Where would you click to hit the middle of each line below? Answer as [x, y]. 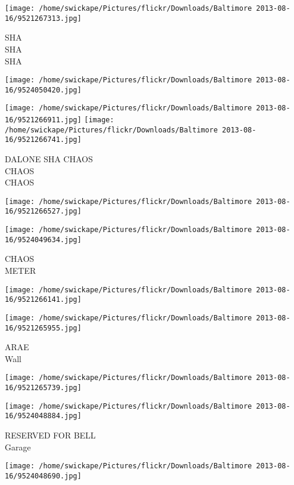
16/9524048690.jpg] [43, 476]
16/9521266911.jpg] [43, 120]
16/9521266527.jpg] [43, 211]
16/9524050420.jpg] [43, 90]
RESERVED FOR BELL [50, 435]
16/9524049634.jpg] [43, 240]
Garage [18, 447]
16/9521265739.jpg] [43, 388]
